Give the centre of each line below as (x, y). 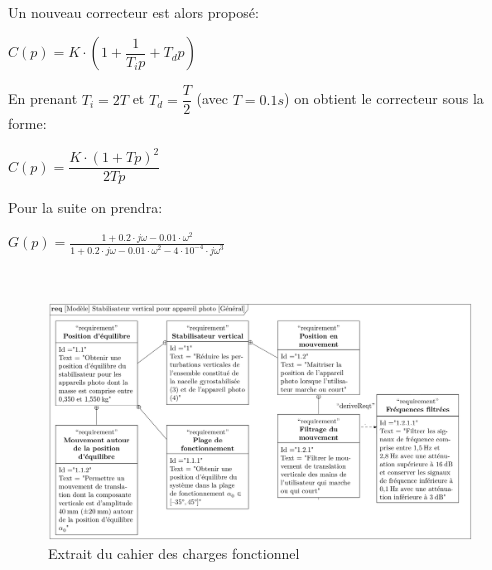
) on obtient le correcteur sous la (384, 98)
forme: (27, 123)
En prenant (43, 98)
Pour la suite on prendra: (85, 207)
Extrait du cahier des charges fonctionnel (174, 553)
